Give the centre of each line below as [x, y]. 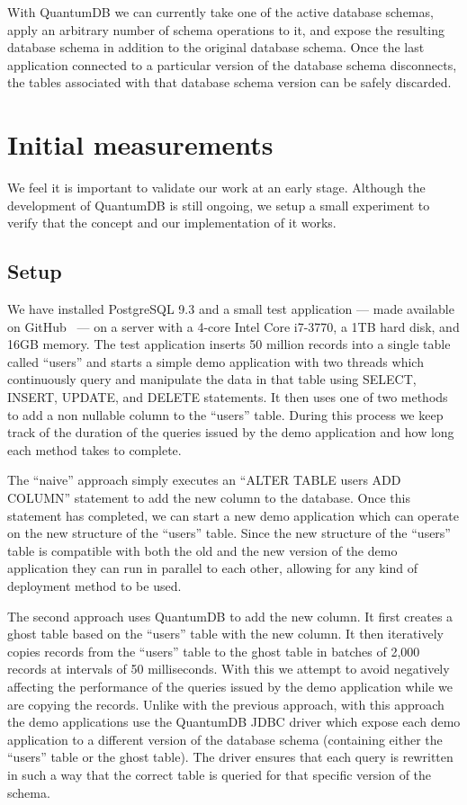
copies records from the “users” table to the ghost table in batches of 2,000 [214, 651]
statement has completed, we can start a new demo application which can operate [233, 515]
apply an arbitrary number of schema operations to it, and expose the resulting [226, 29]
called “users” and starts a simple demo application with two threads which [216, 361]
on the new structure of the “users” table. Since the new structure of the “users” [229, 533]
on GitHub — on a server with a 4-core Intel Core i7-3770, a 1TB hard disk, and [233, 326]
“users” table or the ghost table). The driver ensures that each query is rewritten [230, 757]
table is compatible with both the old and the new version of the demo [202, 550]
